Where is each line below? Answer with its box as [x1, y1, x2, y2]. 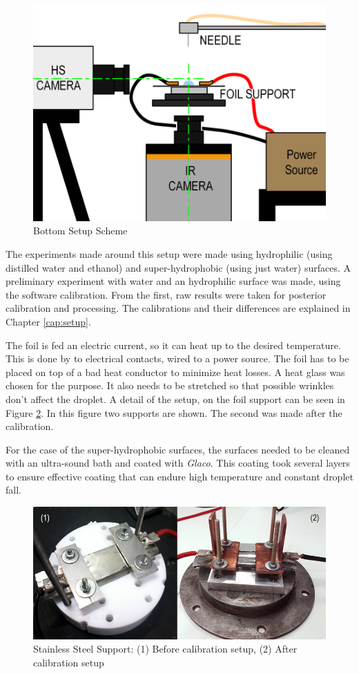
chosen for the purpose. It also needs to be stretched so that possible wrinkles [6, 378, 334, 393]
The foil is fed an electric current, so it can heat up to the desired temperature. [6, 337, 341, 352]
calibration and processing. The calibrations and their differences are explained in [6, 301, 351, 315]
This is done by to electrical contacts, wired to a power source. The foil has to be [6, 351, 349, 366]
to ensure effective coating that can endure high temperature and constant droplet [6, 469, 353, 483]
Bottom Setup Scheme [33, 223, 128, 238]
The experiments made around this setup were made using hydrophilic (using [6, 246, 333, 261]
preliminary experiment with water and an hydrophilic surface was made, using [6, 274, 341, 288]
